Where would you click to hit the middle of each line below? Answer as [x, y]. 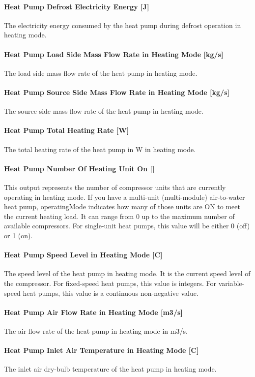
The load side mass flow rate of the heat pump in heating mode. [101, 73]
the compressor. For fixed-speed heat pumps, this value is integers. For [110, 283]
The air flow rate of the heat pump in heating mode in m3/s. [96, 330]
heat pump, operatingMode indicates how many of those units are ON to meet [122, 206]
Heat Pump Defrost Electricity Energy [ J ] [77, 6]
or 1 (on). [18, 235]
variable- [231, 283]
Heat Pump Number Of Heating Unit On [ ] [79, 168]
